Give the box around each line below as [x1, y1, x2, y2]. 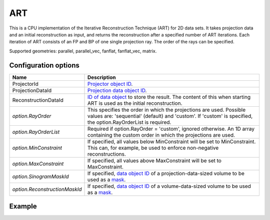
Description [87, 74, 116, 81]
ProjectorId [12, 80, 38, 87]
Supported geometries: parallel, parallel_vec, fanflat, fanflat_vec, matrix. [9, 48, 157, 54]
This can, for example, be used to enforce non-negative [87, 144, 219, 151]
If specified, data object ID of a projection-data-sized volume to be [87, 170, 245, 177]
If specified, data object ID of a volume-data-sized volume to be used [87, 183, 251, 190]
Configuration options [9, 61, 80, 69]
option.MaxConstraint [12, 160, 64, 167]
